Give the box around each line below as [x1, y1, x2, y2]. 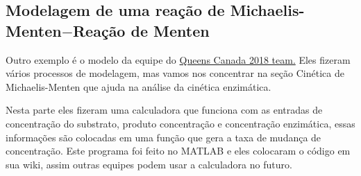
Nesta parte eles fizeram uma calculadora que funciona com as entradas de [6, 103, 323, 117]
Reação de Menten [72, 19, 210, 41]
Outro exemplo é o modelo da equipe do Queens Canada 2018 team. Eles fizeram [6, 52, 351, 67]
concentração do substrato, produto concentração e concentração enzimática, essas [6, 116, 355, 130]
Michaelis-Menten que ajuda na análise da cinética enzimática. [6, 79, 271, 94]
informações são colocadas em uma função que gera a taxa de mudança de [6, 130, 321, 144]
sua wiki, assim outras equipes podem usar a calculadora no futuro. [6, 157, 292, 171]
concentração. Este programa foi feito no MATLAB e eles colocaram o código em [6, 143, 351, 158]
